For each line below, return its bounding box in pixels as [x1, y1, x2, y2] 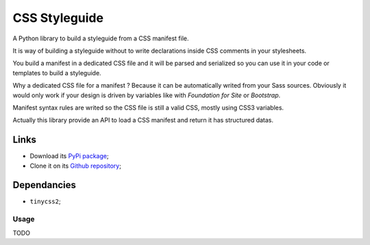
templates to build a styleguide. [12, 68, 102, 77]
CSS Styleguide [12, 10, 104, 25]
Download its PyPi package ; [29, 152, 109, 160]
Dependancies [12, 179, 77, 191]
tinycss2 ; [29, 197, 61, 205]
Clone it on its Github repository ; [29, 162, 121, 170]
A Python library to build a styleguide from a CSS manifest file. [12, 34, 189, 42]
